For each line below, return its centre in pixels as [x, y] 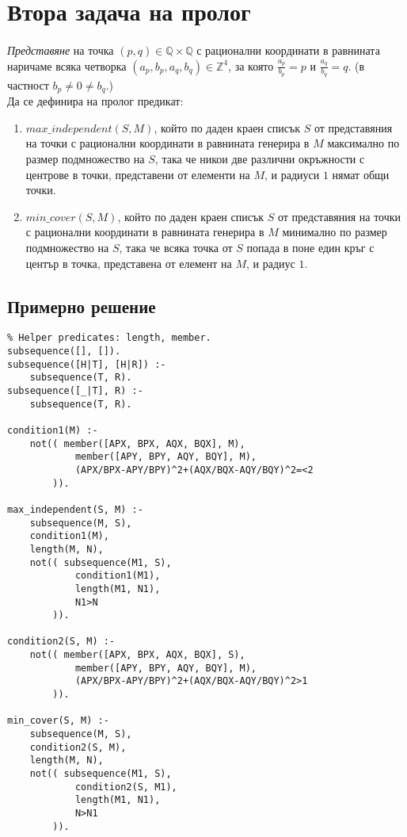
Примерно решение [82, 306]
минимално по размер [335, 232]
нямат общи [361, 174]
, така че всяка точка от [176, 247]
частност [28, 84]
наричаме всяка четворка [67, 65]
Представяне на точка [61, 50]
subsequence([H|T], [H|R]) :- [87, 364]
